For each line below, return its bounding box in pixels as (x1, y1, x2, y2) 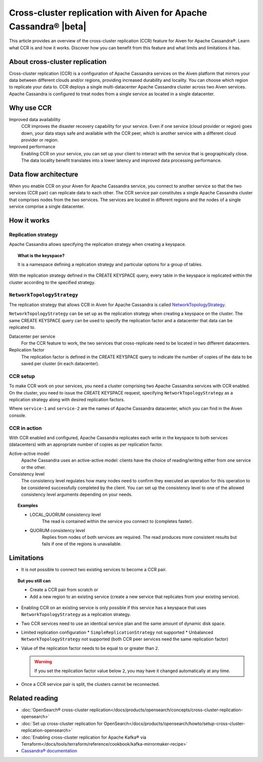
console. (9, 412, 27, 418)
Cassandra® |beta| (9, 21, 87, 32)
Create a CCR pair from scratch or (30, 587, 98, 593)
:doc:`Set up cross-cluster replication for (21, 721, 103, 726)
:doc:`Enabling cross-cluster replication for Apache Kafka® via (21, 734, 147, 740)
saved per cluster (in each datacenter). (21, 361, 99, 367)
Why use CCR (9, 103, 52, 112)
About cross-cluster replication (9, 58, 107, 66)
